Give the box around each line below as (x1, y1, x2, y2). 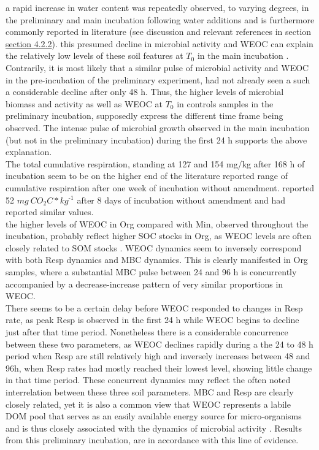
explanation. (6, 145, 52, 158)
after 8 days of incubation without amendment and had (77, 193, 286, 206)
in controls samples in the (177, 97, 274, 110)
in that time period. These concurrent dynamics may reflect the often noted (6, 373, 291, 386)
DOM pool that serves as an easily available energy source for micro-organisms (6, 410, 302, 422)
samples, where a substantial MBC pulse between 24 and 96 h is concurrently (6, 265, 297, 278)
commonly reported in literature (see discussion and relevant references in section (6, 25, 312, 38)
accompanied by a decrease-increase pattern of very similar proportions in (6, 277, 283, 290)
